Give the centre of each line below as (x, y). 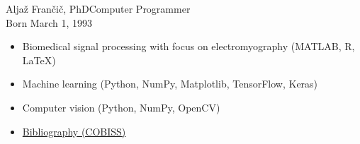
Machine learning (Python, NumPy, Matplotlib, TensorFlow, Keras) (170, 84)
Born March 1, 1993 (49, 22)
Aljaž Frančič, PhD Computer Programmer (98, 8)
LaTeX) (39, 60)
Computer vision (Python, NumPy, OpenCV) (121, 107)
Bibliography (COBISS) (74, 131)
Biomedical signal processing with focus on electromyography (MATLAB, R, (189, 46)
